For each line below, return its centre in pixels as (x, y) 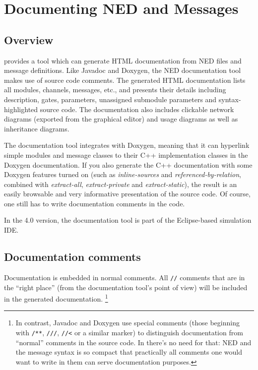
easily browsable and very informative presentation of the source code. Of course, (127, 194)
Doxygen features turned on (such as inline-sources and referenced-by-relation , (123, 174)
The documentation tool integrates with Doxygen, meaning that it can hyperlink (127, 145)
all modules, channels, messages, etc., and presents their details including (115, 90)
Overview (29, 39)
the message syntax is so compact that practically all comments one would (129, 352)
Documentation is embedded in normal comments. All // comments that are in (125, 277)
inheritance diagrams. (37, 128)
